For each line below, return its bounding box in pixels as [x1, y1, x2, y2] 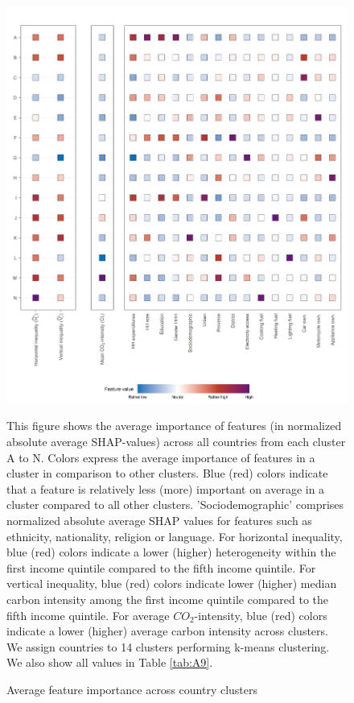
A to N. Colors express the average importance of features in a [6, 449, 315, 465]
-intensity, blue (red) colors [194, 606, 327, 623]
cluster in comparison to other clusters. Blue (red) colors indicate [6, 465, 328, 482]
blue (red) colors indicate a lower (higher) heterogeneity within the [6, 544, 336, 560]
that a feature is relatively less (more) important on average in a [6, 480, 325, 497]
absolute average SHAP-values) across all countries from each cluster [6, 433, 346, 449]
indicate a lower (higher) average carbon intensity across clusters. [6, 622, 328, 639]
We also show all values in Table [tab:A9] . [6, 654, 213, 671]
